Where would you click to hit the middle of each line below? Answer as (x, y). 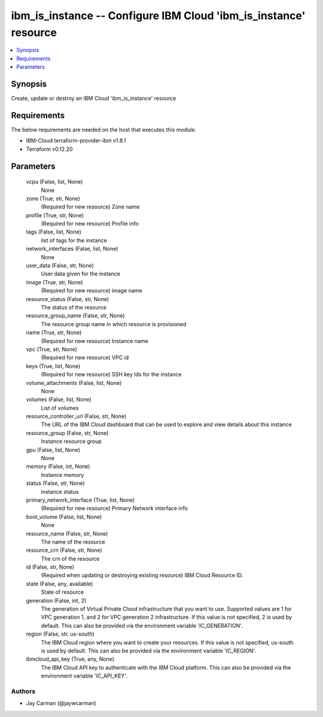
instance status (60, 491)
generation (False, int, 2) (56, 600)
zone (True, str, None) (53, 198)
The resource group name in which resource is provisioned (114, 324)
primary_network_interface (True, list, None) (80, 500)
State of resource (63, 592)
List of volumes (60, 408)
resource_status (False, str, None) (68, 299)
